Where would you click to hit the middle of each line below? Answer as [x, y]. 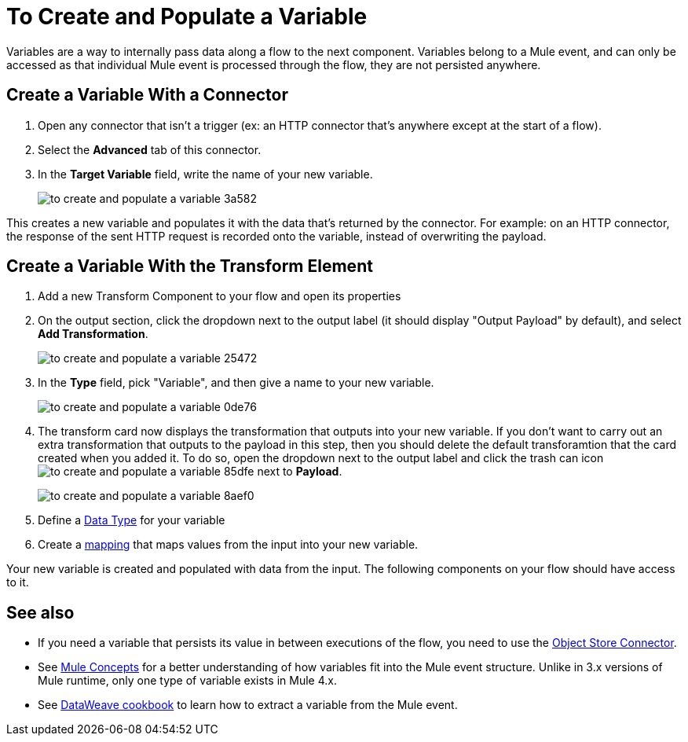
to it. [18, 582]
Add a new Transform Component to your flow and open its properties [220, 296]
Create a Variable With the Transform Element [190, 266]
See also [40, 612]
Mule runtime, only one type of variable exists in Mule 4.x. [187, 681]
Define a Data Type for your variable [132, 520]
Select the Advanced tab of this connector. [150, 149]
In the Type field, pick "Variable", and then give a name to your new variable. [236, 383]
